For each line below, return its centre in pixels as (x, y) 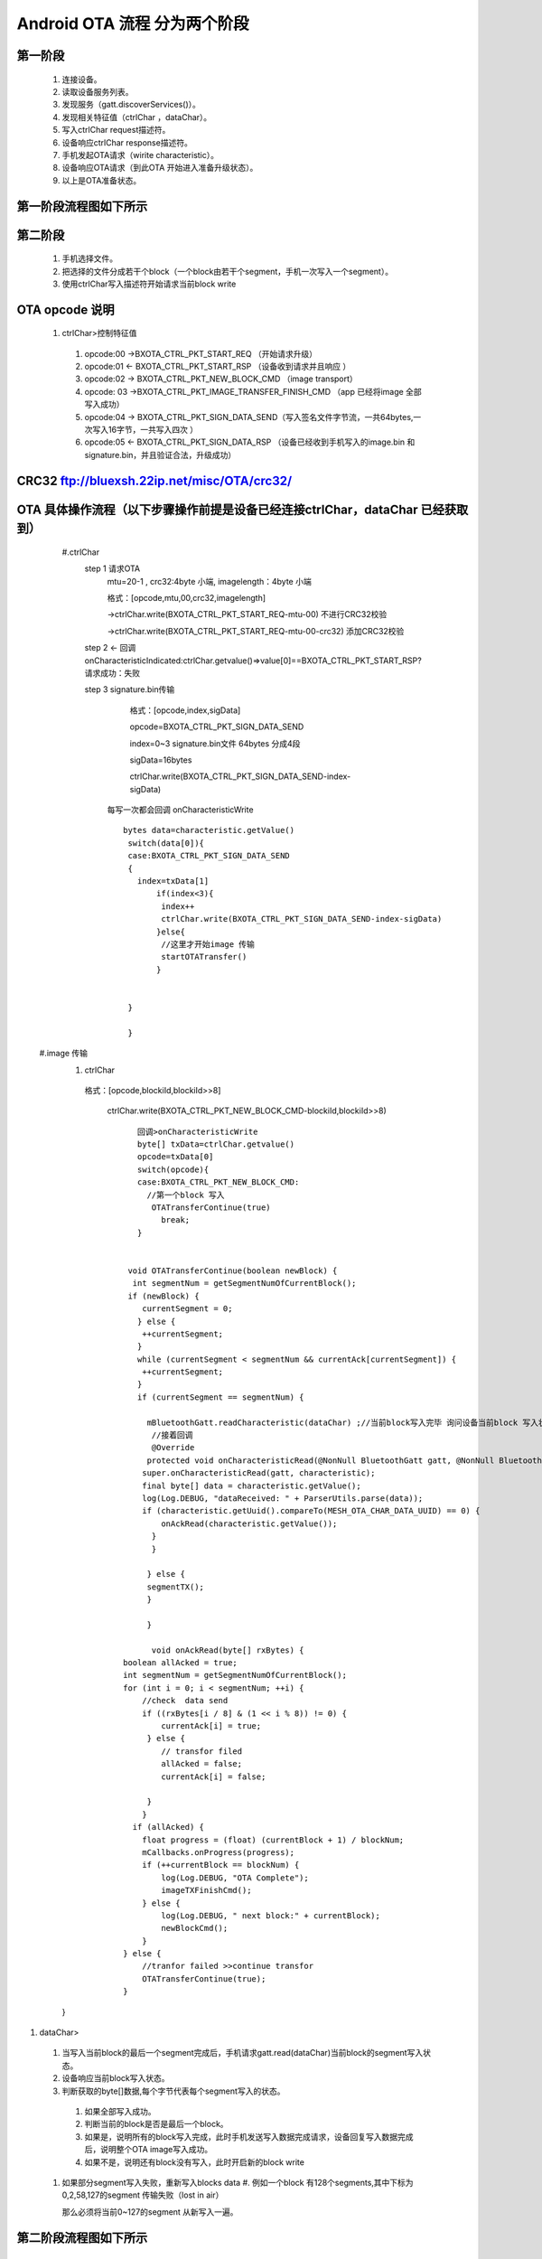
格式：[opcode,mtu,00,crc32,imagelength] (187, 598)
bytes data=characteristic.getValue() (209, 830)
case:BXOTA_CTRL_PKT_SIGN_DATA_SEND (209, 856)
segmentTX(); (176, 1587)
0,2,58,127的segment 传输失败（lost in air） (143, 2195)
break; (176, 1220)
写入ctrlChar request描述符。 (116, 130)
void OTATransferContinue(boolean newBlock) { (233, 1270)
